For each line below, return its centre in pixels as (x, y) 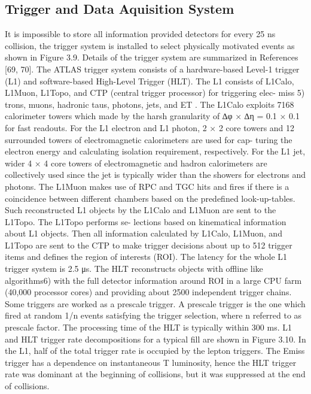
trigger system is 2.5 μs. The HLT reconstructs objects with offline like (134, 269)
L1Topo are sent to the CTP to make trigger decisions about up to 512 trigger (149, 245)
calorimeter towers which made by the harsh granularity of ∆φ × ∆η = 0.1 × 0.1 (152, 116)
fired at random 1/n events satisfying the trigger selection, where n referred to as (153, 315)
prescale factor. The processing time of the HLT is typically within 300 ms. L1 (148, 327)
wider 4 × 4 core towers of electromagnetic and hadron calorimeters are (136, 163)
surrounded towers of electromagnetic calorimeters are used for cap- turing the (149, 139)
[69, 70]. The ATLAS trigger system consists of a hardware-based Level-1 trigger (152, 69)
